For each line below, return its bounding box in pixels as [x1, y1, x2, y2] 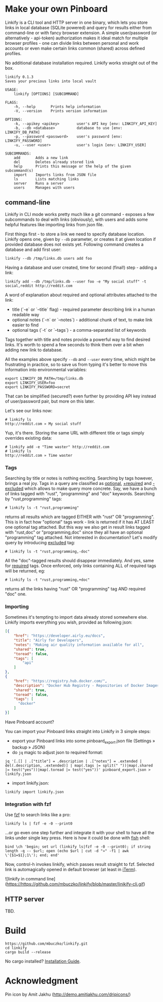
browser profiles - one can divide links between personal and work [5, 40, 139, 46]
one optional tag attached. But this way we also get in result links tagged [5, 524, 150, 530]
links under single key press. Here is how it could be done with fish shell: [5, 835, 150, 841]
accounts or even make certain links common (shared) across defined [5, 45, 145, 51]
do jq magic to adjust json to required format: [12, 749, 103, 755]
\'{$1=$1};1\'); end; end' [5, 853, 60, 858]
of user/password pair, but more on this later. [5, 398, 95, 404]
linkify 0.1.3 [5, 74, 34, 79]
